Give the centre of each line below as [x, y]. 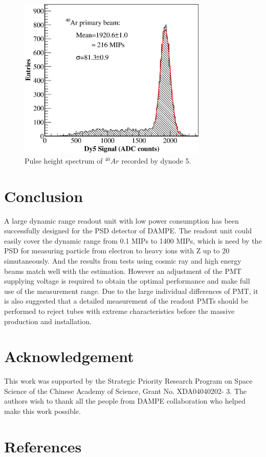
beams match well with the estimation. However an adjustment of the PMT [123, 271]
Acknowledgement [69, 356]
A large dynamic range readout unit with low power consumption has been [121, 220]
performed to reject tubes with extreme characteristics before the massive [119, 311]
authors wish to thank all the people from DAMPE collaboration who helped [125, 401]
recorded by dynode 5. [156, 160]
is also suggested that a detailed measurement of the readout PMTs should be [126, 301]
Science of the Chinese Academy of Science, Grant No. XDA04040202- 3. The [126, 391]
